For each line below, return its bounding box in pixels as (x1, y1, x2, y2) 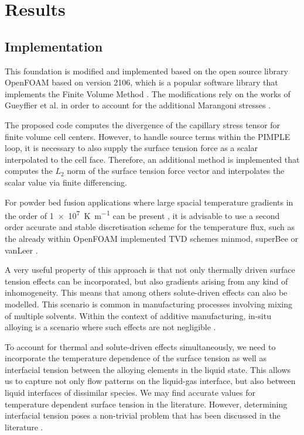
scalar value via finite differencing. (5, 176, 127, 188)
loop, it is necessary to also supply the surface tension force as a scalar (5, 142, 258, 154)
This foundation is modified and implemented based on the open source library (5, 64, 288, 77)
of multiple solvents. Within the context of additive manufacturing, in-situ (5, 309, 271, 321)
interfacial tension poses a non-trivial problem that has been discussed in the (5, 409, 281, 422)
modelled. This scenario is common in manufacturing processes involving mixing (5, 297, 292, 310)
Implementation (5, 37, 103, 55)
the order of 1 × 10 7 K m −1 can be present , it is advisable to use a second (5, 208, 280, 221)
